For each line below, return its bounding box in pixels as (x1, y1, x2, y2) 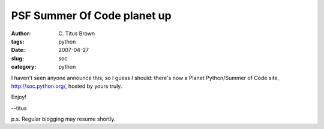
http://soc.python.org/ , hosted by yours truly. (11, 82, 122, 90)
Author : (11, 30, 31, 37)
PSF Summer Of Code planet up (11, 9, 172, 22)
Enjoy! (11, 93, 27, 101)
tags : (11, 38, 25, 45)
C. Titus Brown (58, 30, 95, 37)
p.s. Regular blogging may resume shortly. (11, 115, 116, 122)
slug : (11, 54, 24, 62)
